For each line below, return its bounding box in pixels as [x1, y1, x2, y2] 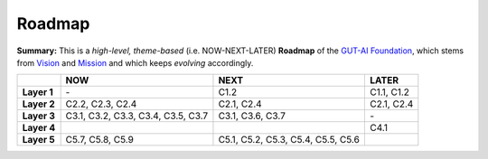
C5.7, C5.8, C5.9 [65, 134, 135, 146]
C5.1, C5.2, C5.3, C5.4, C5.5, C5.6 [218, 134, 361, 146]
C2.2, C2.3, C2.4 [65, 98, 137, 110]
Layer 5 [22, 134, 55, 146]
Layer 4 [22, 122, 56, 135]
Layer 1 [22, 86, 53, 98]
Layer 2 [22, 98, 56, 110]
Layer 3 [22, 109, 56, 122]
